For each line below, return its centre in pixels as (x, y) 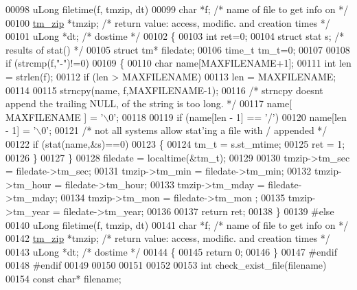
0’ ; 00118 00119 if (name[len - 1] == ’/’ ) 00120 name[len (228, 116)
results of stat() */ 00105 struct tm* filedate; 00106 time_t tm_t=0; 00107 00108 (178, 49)
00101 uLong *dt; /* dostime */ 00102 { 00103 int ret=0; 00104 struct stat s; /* (175, 36)
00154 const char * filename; (64, 278)
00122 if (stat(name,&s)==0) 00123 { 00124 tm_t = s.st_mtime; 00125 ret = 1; (175, 143)
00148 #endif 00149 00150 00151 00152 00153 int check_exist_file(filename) (166, 265)
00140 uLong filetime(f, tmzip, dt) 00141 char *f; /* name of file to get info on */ (177, 224)
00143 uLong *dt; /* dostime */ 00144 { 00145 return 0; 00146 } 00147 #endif (171, 251)
